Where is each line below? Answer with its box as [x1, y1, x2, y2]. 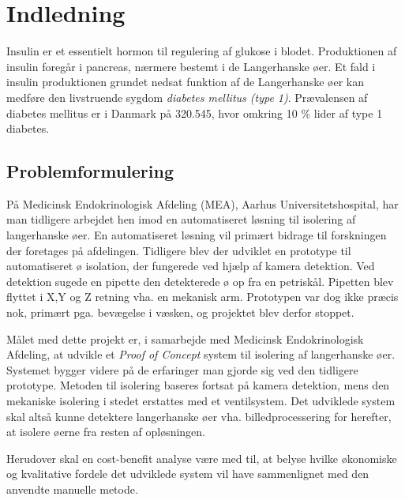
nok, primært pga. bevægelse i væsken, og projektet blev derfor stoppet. [6, 304, 354, 321]
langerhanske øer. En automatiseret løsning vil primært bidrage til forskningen [6, 227, 387, 243]
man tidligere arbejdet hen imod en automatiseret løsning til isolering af [6, 211, 356, 227]
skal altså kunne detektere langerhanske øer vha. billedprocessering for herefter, [6, 408, 392, 424]
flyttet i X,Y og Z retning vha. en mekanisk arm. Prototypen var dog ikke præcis [6, 288, 399, 305]
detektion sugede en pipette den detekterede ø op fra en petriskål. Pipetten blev [6, 273, 394, 289]
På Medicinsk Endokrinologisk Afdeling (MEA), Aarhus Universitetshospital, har [6, 195, 399, 212]
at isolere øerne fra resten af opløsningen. [6, 423, 205, 440]
